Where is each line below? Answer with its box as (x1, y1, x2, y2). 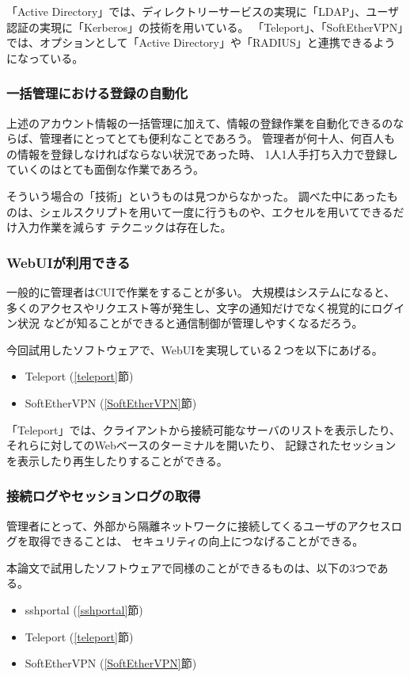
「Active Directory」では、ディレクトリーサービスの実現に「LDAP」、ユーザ (6, 3, 399, 19)
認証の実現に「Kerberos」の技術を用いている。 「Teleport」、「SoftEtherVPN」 (6, 18, 404, 35)
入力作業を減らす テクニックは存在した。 (17, 219, 232, 235)
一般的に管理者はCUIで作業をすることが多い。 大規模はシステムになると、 (6, 283, 396, 300)
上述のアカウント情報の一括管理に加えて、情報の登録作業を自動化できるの (6, 114, 393, 131)
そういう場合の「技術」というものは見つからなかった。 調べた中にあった (6, 187, 387, 204)
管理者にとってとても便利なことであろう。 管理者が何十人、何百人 (39, 130, 385, 147)
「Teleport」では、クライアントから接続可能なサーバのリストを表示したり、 (6, 421, 401, 438)
